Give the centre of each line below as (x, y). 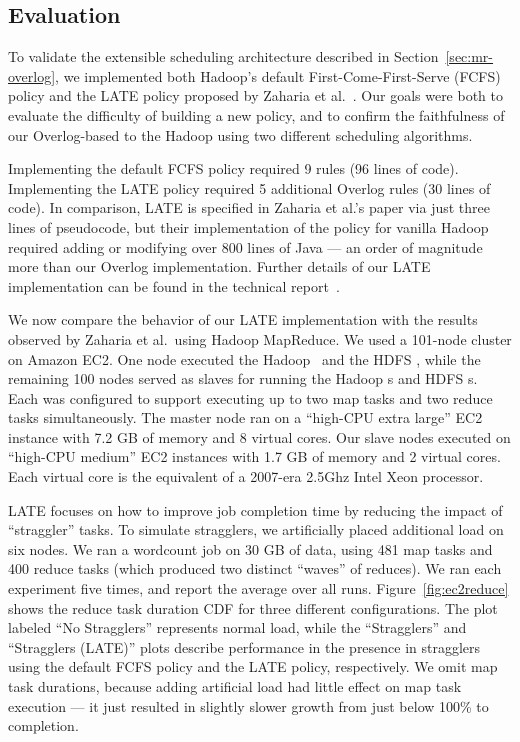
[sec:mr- (469, 56)
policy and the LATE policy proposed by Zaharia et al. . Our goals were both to (256, 95)
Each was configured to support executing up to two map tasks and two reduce (250, 397)
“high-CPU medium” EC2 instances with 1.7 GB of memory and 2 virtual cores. (254, 456)
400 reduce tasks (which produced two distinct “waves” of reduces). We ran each (255, 568)
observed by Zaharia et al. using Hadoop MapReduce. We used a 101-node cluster (260, 338)
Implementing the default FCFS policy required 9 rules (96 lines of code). (233, 168)
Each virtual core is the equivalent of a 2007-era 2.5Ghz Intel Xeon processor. (246, 476)
